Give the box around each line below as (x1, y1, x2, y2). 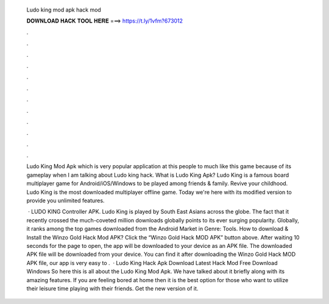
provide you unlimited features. (26, 197, 105, 204)
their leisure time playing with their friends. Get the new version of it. (26, 285, 199, 292)
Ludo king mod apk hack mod (26, 6, 102, 13)
